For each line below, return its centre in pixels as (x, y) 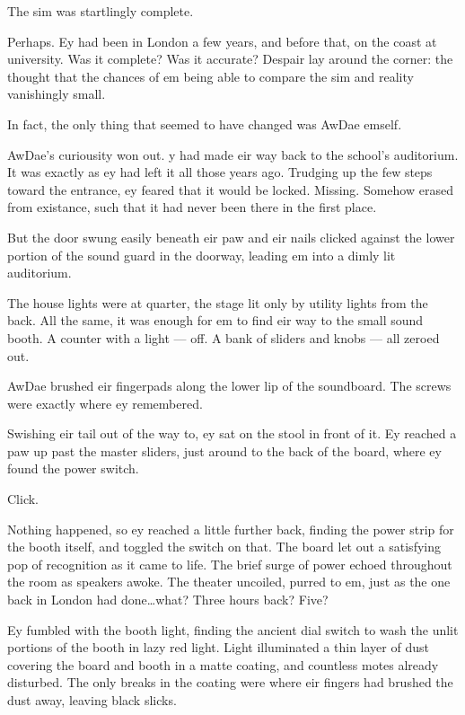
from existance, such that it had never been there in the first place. (192, 207)
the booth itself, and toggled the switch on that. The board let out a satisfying (224, 547)
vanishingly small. (57, 94)
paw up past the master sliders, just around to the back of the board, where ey (224, 450)
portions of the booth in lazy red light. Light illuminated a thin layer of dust (218, 647)
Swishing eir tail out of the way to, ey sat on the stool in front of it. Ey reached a (232, 433)
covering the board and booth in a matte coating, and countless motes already (223, 664)
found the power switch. (73, 468)
